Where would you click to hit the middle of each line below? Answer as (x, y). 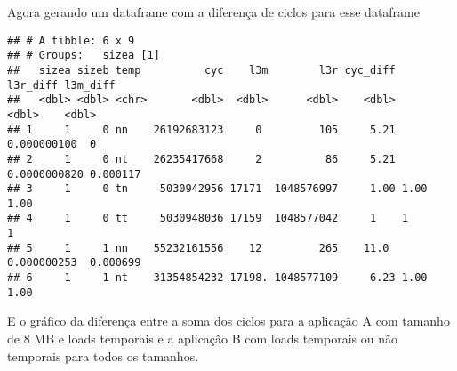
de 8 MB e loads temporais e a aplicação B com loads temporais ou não (202, 338)
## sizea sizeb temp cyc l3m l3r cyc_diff (201, 70)
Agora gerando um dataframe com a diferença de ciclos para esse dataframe (213, 12)
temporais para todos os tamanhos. (103, 355)
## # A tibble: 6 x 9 (71, 40)
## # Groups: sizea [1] (84, 56)
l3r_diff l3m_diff (61, 85)
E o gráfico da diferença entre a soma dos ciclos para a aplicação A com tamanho (228, 321)
